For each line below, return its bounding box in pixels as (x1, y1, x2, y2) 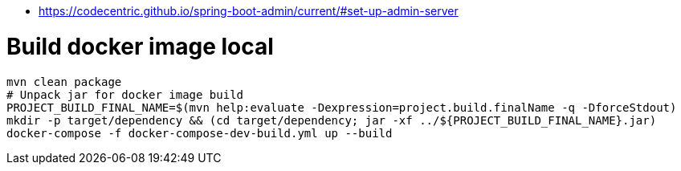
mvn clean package (6, 75, 122, 88)
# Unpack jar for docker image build (6, 88, 244, 101)
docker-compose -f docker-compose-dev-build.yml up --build (6, 126, 393, 140)
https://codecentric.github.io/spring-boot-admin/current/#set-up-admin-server (39, 4, 459, 18)
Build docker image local (6, 32, 274, 60)
